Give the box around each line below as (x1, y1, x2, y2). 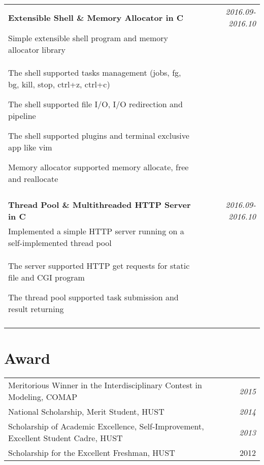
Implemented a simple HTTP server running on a (8, 225, 184, 237)
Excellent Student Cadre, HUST (8, 432, 123, 444)
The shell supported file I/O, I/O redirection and (8, 98, 183, 110)
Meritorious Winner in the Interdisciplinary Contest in (8, 379, 202, 391)
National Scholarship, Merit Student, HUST (8, 406, 164, 418)
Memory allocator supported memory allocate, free (8, 161, 189, 173)
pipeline (8, 110, 36, 121)
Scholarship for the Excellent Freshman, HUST (8, 447, 175, 459)
